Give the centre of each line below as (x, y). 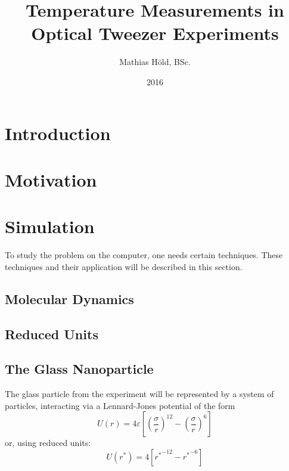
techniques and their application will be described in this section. (124, 266)
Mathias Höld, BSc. (155, 62)
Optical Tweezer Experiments (155, 33)
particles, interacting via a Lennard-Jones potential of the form (120, 405)
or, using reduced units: (48, 443)
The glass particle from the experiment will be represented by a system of (139, 394)
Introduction (58, 133)
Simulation (50, 226)
